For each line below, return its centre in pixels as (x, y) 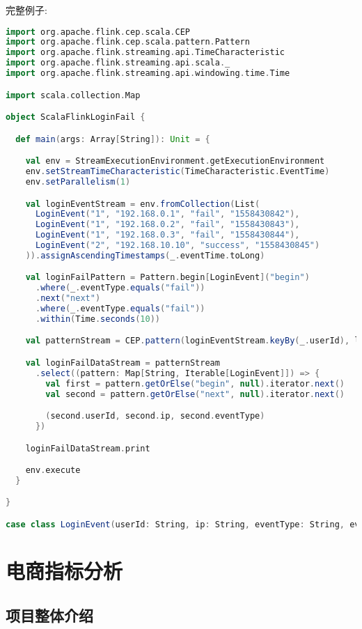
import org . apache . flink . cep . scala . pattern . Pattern (128, 42)
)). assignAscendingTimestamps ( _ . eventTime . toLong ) (145, 255)
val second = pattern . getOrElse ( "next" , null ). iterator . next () (195, 394)
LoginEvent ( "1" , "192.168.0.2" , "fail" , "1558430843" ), (167, 225)
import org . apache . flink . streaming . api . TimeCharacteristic (145, 53)
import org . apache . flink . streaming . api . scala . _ (118, 63)
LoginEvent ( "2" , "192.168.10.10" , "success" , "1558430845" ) (178, 245)
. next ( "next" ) (68, 298)
